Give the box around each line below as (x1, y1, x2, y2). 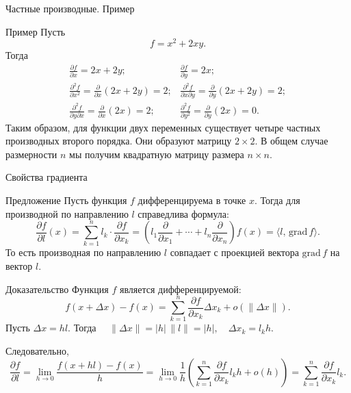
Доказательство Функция (5, 281, 109, 296)
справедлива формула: (138, 206, 229, 220)
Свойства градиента (5, 170, 88, 184)
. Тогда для (254, 192, 300, 207)
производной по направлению (5, 206, 129, 220)
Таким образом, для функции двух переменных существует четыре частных (5, 120, 321, 134)
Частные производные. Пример (5, 1, 135, 15)
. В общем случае (255, 134, 328, 148)
